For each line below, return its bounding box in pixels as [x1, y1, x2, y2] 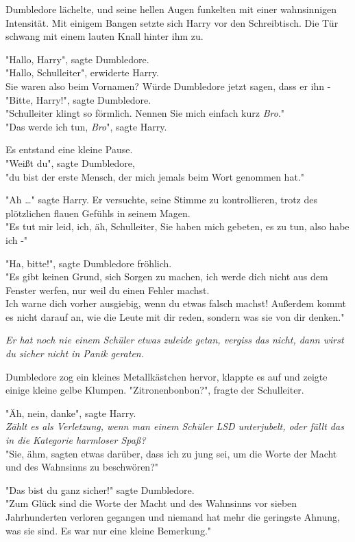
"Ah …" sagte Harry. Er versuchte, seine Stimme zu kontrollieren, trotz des [5, 192, 317, 207]
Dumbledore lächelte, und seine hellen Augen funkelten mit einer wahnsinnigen [5, 2, 337, 16]
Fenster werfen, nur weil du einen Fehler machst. [5, 282, 210, 297]
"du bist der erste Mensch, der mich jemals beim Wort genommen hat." [5, 169, 304, 183]
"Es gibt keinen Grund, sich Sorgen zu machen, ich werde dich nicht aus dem [5, 269, 328, 284]
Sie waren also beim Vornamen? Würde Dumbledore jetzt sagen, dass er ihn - [5, 78, 331, 93]
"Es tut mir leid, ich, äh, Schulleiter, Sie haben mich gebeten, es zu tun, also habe [5, 219, 350, 234]
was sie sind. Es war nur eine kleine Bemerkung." [5, 523, 212, 537]
